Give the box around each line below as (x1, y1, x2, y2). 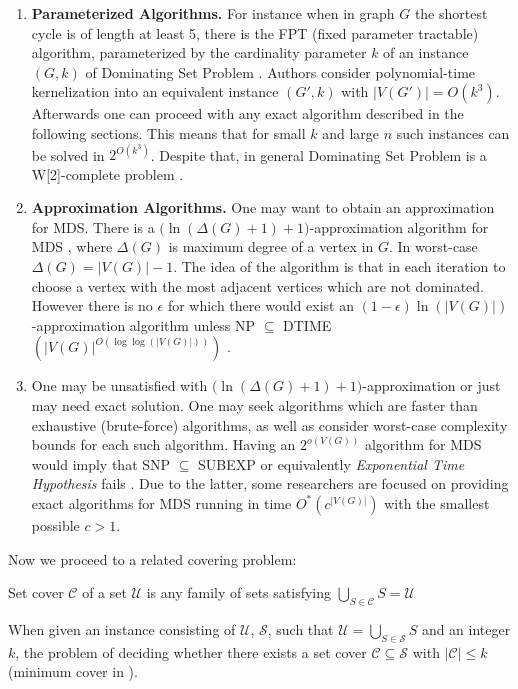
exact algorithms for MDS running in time (31, 492, 292, 513)
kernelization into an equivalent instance (31, 81, 279, 102)
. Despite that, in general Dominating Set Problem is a (150, 144, 487, 165)
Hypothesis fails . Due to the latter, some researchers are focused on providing (31, 473, 509, 494)
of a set (82, 582, 127, 603)
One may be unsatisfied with (31, 375, 208, 396)
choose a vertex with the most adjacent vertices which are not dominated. (31, 275, 484, 296)
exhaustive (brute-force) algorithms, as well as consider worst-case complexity (31, 414, 508, 435)
